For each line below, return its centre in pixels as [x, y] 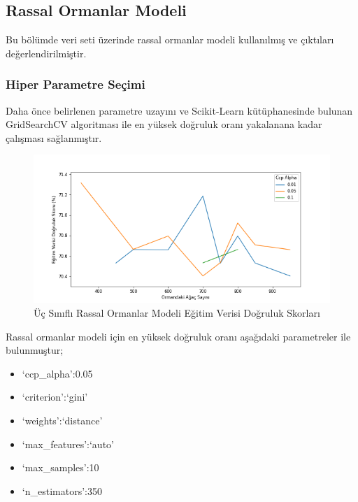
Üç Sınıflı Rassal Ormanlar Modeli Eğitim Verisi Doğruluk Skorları [177, 312]
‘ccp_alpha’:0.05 [57, 373]
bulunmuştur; [35, 350]
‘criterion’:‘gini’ [55, 397]
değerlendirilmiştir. [46, 53]
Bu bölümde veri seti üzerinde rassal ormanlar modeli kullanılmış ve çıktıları [170, 40]
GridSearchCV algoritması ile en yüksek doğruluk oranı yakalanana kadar [164, 124]
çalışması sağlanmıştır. [54, 137]
